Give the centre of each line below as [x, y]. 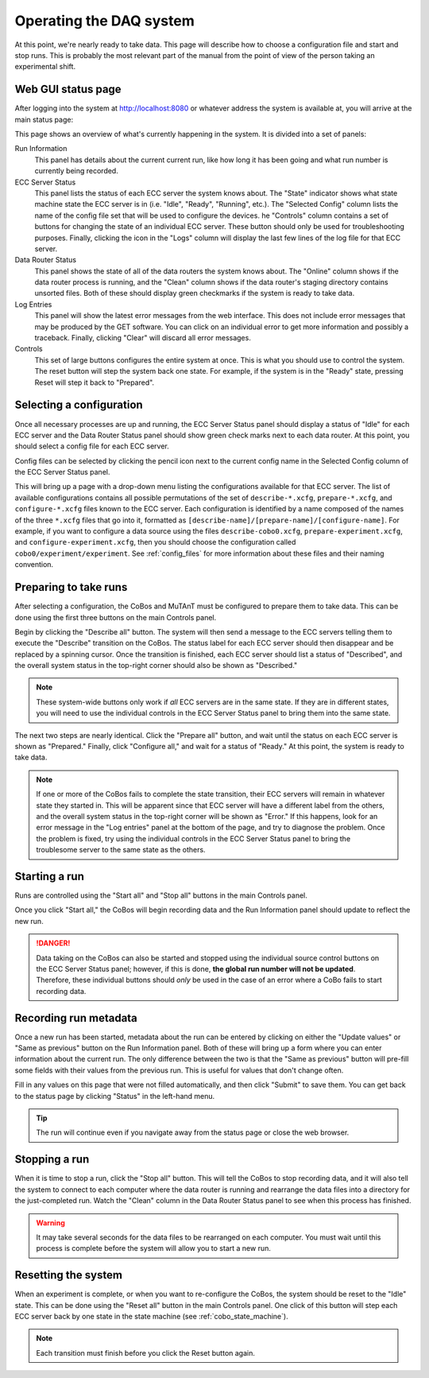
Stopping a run [52, 1160]
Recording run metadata [76, 1018]
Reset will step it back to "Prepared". [95, 382]
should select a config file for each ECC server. [92, 446]
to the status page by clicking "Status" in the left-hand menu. [115, 1096]
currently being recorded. [76, 171]
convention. [34, 565]
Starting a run [50, 876]
